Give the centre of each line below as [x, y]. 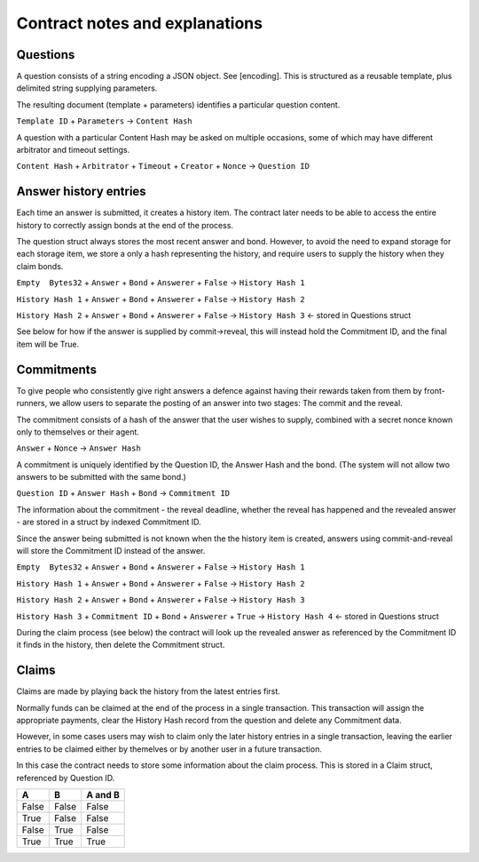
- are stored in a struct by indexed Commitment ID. [109, 522]
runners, [32, 403]
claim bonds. [40, 266]
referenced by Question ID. [66, 778]
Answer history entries [81, 192]
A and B [103, 795]
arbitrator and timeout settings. [73, 150]
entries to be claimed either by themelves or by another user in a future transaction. [169, 749]
